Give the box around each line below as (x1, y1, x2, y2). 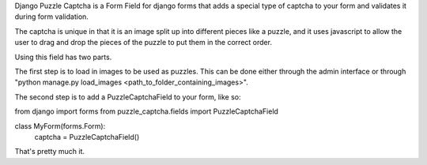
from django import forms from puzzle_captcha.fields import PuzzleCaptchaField (14, 107, 278, 116)
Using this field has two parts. (14, 52, 112, 62)
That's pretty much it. (14, 147, 85, 156)
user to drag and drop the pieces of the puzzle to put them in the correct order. (14, 38, 273, 47)
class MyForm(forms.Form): (14, 121, 106, 130)
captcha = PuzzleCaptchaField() (34, 132, 140, 141)
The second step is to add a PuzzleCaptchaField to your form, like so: (14, 92, 241, 102)
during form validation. (14, 12, 89, 21)
